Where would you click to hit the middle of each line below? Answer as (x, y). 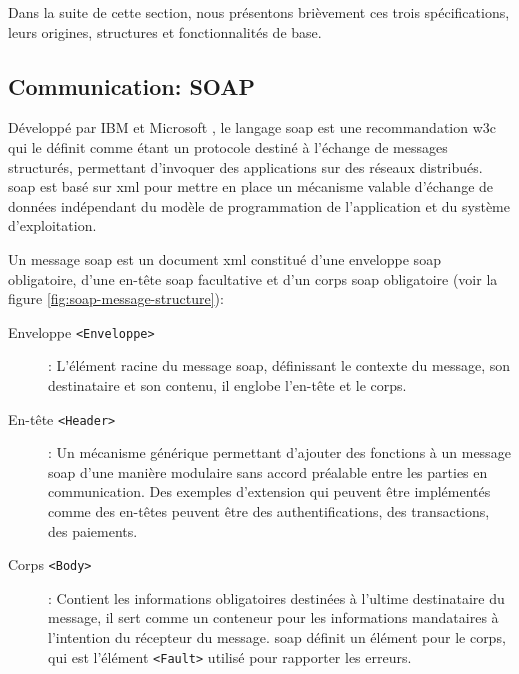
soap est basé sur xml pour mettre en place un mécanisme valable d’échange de (251, 186)
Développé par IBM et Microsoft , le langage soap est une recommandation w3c (252, 127)
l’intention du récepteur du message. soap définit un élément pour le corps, (277, 637)
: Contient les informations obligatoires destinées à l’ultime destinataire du (276, 597)
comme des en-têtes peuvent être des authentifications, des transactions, (269, 511)
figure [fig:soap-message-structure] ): (116, 298)
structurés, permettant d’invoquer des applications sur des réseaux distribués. (245, 166)
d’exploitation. (52, 225)
